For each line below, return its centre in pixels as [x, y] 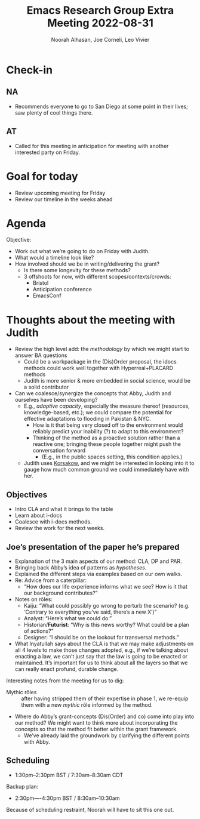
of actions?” [39, 631]
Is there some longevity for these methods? [77, 270]
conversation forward [59, 451]
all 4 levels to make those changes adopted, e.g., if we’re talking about [101, 650]
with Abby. [37, 742]
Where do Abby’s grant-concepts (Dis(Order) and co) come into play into [104, 716]
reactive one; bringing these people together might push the [107, 444]
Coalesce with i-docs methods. [53, 522]
